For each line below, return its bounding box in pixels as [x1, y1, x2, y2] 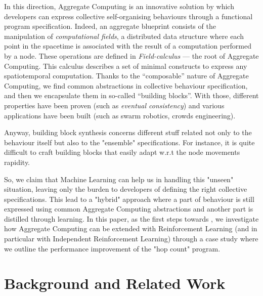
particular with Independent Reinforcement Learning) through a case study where [4, 233, 258, 244]
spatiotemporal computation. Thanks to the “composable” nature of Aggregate [4, 70, 249, 81]
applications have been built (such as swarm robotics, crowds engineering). [4, 110, 236, 120]
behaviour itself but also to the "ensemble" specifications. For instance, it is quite [4, 137, 255, 147]
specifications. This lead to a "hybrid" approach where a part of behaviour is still [4, 193, 254, 204]
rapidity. [4, 156, 30, 167]
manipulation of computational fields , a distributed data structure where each [4, 30, 244, 41]
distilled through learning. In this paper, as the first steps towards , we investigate [4, 213, 259, 224]
